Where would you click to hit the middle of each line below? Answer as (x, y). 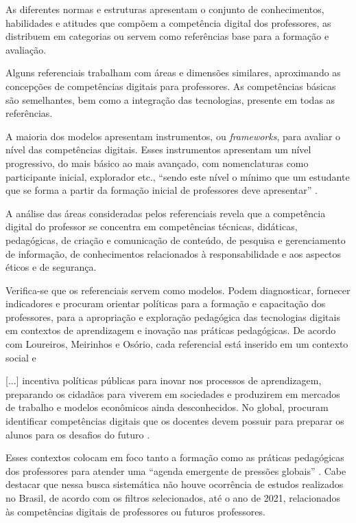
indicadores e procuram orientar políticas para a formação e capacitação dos (166, 303)
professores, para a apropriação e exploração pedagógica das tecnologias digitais (173, 316)
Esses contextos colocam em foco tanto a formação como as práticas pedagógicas (175, 457)
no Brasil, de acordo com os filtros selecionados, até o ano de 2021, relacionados (173, 498)
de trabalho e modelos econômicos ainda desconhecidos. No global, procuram (167, 407)
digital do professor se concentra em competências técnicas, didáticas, (152, 226)
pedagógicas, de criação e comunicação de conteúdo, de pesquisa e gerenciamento (176, 240)
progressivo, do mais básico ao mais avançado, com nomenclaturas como (157, 163)
